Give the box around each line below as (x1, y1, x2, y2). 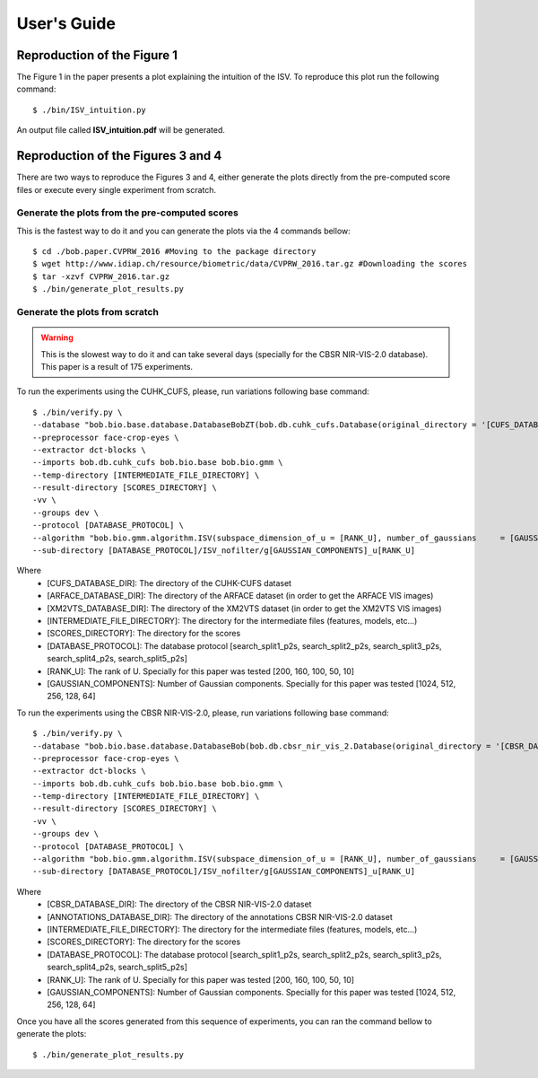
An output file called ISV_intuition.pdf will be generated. (16, 125, 226, 136)
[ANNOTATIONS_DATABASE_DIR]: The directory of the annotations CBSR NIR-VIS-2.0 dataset (47, 911, 394, 922)
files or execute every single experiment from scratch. (16, 184, 217, 195)
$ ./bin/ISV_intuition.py (32, 104, 147, 115)
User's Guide (16, 13, 117, 33)
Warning (40, 332, 74, 343)
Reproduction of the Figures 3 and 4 (16, 148, 222, 163)
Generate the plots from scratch (16, 306, 159, 318)
